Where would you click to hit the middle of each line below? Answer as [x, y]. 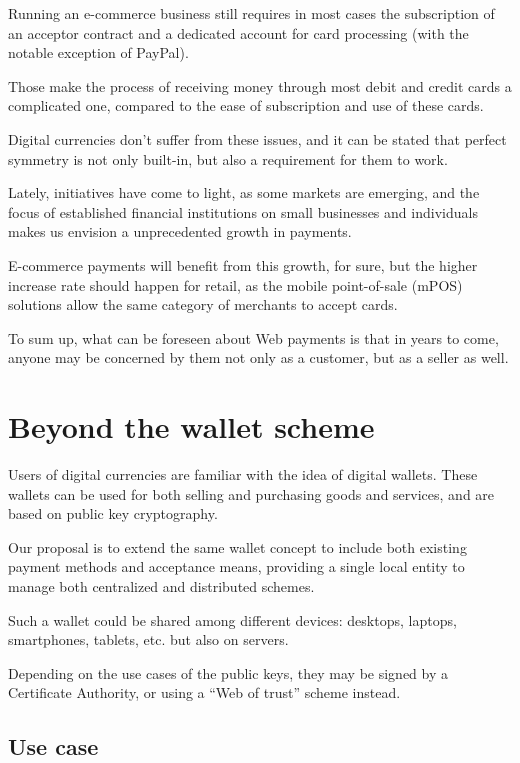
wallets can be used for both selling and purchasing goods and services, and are [251, 493]
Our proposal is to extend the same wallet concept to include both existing [237, 546]
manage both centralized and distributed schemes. [161, 586]
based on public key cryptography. [113, 513]
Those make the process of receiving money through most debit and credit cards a [260, 85]
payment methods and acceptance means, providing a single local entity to [236, 566]
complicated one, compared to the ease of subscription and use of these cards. [246, 105]
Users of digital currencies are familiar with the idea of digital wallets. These [243, 474]
